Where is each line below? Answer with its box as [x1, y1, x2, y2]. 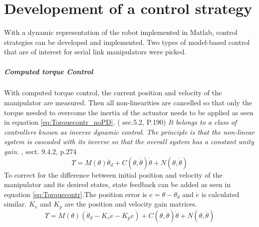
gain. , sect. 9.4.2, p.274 [4, 146, 77, 157]
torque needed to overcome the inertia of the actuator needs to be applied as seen [4, 107, 254, 117]
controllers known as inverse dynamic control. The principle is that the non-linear [4, 126, 255, 137]
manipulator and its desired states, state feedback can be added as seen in [4, 179, 231, 190]
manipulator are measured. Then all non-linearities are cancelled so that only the [4, 97, 253, 108]
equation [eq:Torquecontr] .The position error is [4, 189, 147, 199]
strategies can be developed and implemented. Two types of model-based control [4, 36, 250, 47]
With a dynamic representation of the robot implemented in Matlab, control [4, 27, 238, 37]
